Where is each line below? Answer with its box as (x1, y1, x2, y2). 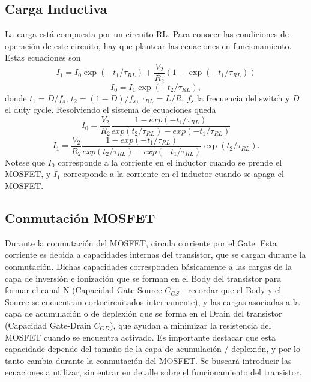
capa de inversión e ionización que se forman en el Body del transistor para (5, 272, 282, 284)
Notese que (5, 155, 45, 168)
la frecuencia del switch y (196, 91, 290, 104)
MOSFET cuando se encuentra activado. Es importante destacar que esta (5, 330, 276, 343)
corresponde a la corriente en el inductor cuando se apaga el (63, 167, 284, 180)
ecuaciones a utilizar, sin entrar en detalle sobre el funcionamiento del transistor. (5, 366, 302, 378)
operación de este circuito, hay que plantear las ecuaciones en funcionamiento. (5, 39, 292, 52)
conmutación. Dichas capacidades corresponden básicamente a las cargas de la (5, 260, 292, 272)
